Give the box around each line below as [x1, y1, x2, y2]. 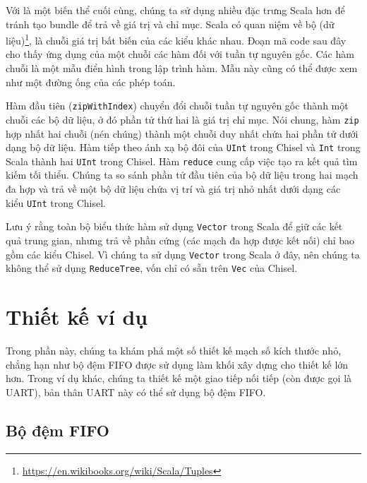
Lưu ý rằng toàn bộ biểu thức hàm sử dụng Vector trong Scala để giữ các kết [6, 219, 343, 234]
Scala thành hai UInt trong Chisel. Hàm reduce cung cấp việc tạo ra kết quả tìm [6, 153, 358, 168]
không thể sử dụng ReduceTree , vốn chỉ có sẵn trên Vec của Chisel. [6, 261, 298, 275]
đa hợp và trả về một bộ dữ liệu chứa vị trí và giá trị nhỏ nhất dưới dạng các [6, 181, 341, 196]
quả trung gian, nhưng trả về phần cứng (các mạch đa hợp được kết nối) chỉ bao [6, 232, 355, 247]
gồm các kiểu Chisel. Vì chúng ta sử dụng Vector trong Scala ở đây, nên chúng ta [6, 246, 360, 261]
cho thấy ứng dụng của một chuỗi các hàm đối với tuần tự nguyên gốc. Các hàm [6, 47, 354, 61]
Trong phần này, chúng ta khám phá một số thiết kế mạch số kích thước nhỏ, [6, 342, 342, 357]
